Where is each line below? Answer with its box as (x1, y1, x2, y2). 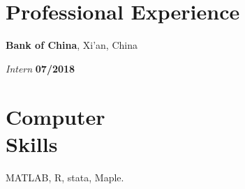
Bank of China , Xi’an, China (6, 38, 138, 52)
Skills (6, 129, 58, 158)
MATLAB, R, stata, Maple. (6, 169, 124, 184)
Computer (6, 102, 105, 130)
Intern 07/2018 (6, 61, 75, 75)
